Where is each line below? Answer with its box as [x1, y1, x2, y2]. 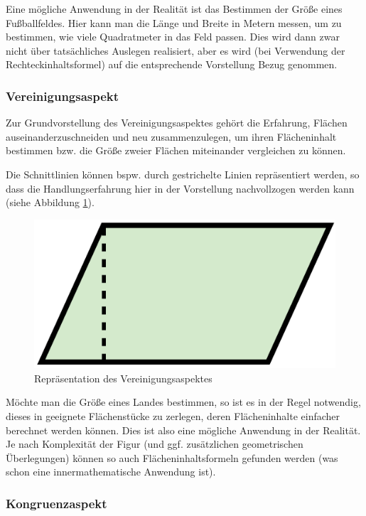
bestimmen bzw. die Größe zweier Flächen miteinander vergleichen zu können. [6, 143, 346, 158]
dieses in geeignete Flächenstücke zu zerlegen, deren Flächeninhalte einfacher [6, 409, 340, 424]
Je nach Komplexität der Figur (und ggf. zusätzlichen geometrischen [6, 436, 303, 451]
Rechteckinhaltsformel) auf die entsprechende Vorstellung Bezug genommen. [6, 57, 338, 72]
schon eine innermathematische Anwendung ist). [6, 464, 216, 479]
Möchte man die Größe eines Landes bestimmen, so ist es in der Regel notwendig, [6, 394, 361, 409]
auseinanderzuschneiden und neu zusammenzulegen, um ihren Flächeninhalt [6, 129, 337, 144]
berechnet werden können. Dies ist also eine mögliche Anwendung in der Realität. [6, 422, 361, 437]
